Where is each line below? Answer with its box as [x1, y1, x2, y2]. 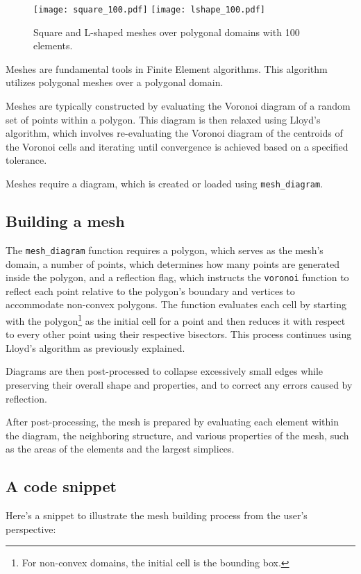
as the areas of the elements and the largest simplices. [6, 441, 235, 456]
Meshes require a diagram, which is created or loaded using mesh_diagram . [6, 176, 324, 190]
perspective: [6, 521, 56, 536]
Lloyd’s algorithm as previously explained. [6, 340, 185, 355]
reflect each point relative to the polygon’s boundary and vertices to [6, 283, 295, 298]
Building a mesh [6, 210, 125, 232]
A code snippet [6, 475, 117, 497]
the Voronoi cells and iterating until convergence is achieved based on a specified [6, 139, 349, 153]
